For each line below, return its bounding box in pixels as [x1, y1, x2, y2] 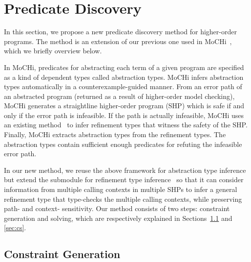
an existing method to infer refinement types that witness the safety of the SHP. [4, 119, 248, 130]
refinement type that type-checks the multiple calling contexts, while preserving [4, 193, 242, 204]
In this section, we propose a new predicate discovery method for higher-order [4, 26, 237, 37]
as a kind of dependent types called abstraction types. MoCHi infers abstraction [4, 71, 244, 82]
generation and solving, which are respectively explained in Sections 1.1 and [4, 213, 232, 223]
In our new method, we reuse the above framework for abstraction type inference [4, 165, 246, 175]
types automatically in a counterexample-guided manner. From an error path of [4, 81, 242, 92]
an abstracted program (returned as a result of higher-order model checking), [4, 91, 235, 101]
